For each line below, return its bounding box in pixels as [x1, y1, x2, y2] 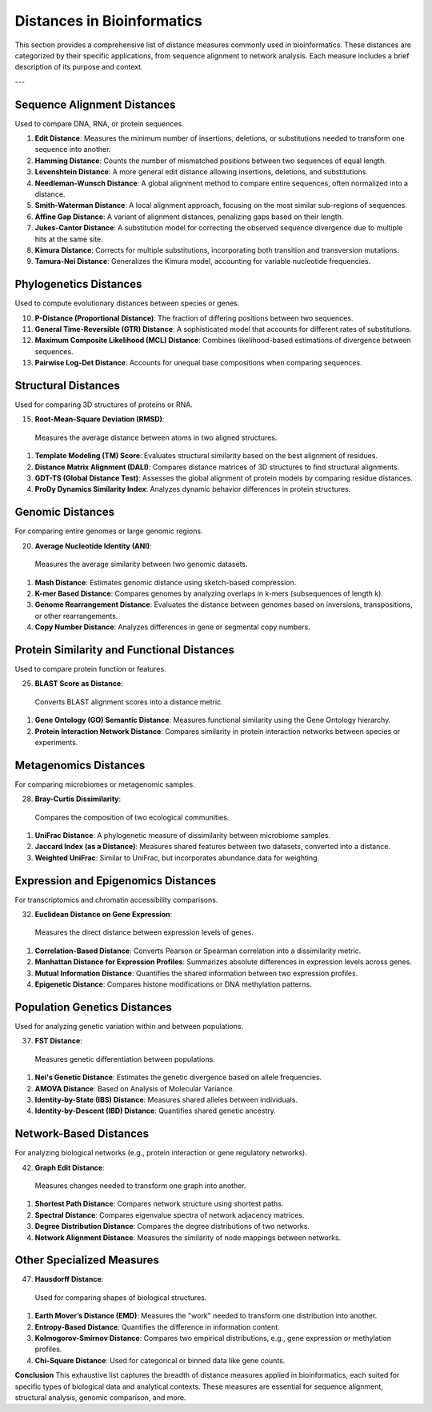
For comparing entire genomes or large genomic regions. [14, 526, 203, 536]
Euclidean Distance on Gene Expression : [34, 910, 172, 919]
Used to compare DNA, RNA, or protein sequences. [14, 118, 184, 128]
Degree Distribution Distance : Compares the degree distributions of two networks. [34, 1222, 310, 1231]
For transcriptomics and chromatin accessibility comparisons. [14, 895, 218, 904]
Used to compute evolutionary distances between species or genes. [14, 298, 240, 308]
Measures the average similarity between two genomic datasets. [34, 560, 248, 569]
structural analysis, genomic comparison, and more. [14, 1392, 186, 1402]
